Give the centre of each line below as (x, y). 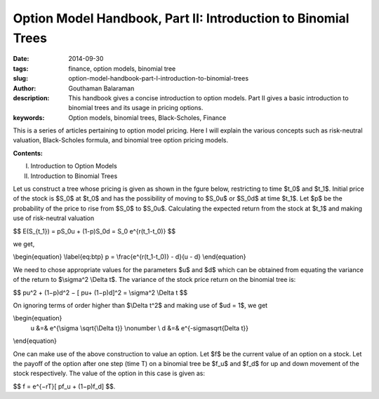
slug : (20, 79)
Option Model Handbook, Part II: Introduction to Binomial (181, 18)
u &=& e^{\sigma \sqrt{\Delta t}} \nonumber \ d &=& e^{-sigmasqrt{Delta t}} (140, 328)
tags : (21, 68)
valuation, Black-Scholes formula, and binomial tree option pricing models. (120, 140)
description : (31, 97)
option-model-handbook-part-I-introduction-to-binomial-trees (159, 79)
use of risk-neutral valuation (54, 218)
